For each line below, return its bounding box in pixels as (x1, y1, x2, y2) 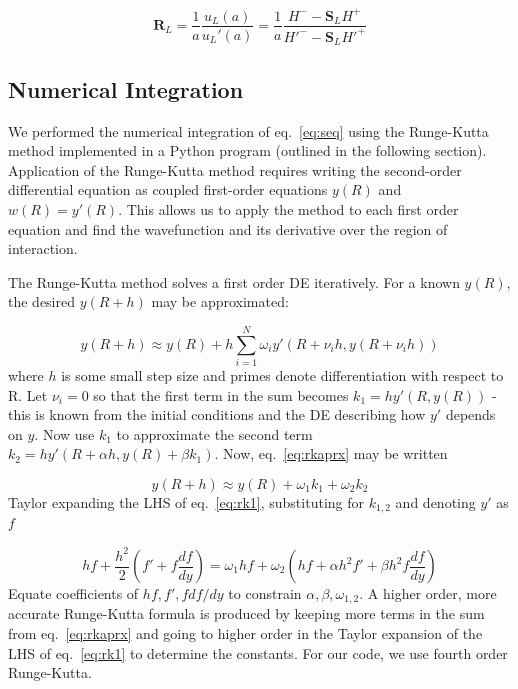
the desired (8, 291, 76, 312)
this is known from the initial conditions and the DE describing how (8, 404, 426, 425)
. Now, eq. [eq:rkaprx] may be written (214, 443, 448, 464)
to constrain (228, 583, 302, 604)
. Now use (34, 423, 95, 444)
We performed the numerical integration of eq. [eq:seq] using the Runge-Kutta (8, 120, 489, 141)
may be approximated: (151, 291, 289, 312)
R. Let (8, 384, 48, 405)
